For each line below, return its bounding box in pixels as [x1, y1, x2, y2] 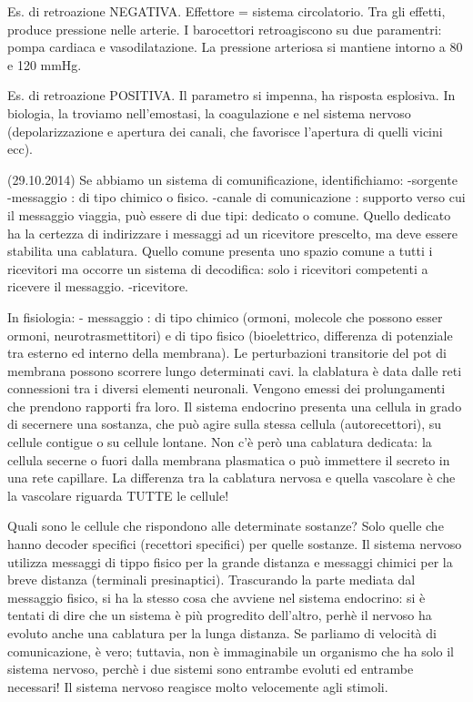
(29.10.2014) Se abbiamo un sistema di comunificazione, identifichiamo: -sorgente [7, 169, 458, 188]
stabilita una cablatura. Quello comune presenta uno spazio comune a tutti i [7, 241, 433, 260]
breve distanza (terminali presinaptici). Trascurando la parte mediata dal [7, 570, 416, 589]
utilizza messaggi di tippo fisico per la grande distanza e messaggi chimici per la [7, 552, 453, 571]
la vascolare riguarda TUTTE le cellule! [7, 485, 229, 504]
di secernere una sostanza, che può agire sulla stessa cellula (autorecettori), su [7, 414, 442, 433]
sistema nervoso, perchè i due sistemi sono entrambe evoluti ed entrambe [7, 659, 414, 678]
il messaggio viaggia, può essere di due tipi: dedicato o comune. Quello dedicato [7, 205, 451, 224]
